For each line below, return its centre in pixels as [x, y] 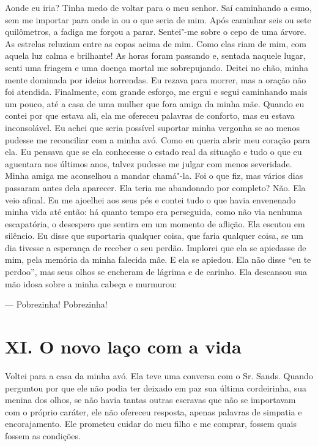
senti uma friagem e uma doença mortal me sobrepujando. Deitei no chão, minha [157, 67]
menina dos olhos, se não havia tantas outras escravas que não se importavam [150, 400]
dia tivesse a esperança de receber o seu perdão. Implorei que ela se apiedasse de [156, 247]
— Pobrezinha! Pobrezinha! [56, 304]
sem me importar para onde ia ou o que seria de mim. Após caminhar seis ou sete [158, 19]
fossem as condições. [43, 435]
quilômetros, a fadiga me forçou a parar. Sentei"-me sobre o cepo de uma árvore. [156, 32]
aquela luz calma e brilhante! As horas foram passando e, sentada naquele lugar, [155, 55]
